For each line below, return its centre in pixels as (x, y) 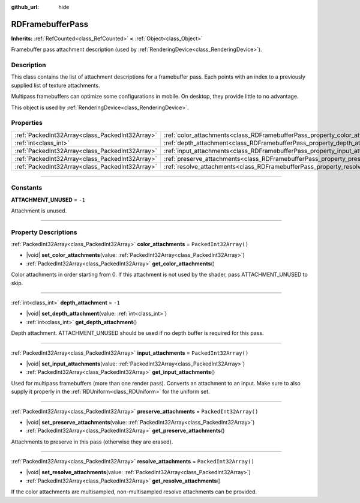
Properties (27, 123)
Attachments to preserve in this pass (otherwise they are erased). (92, 442)
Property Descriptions (44, 232)
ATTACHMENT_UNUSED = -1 (48, 200)
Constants (27, 188)
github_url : (25, 7)
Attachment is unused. (39, 211)
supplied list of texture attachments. (55, 85)
